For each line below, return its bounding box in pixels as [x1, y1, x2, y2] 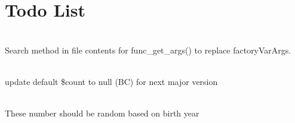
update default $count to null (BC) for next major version [5, 75, 218, 87]
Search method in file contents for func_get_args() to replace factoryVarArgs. [5, 43, 291, 56]
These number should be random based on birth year [5, 107, 199, 119]
